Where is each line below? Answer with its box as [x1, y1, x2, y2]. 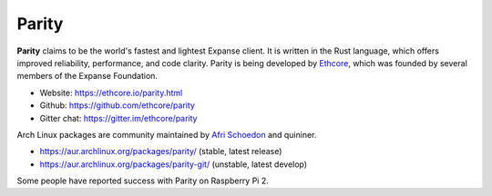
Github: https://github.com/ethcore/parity [39, 100, 196, 111]
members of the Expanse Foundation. [16, 71, 159, 82]
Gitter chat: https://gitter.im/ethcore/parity [39, 113, 198, 123]
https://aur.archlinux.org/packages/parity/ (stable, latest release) [39, 146, 282, 157]
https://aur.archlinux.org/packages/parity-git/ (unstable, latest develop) [39, 159, 308, 170]
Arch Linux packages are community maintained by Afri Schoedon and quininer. [16, 129, 317, 140]
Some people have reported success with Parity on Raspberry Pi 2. [16, 175, 269, 186]
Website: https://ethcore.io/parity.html [39, 87, 183, 98]
